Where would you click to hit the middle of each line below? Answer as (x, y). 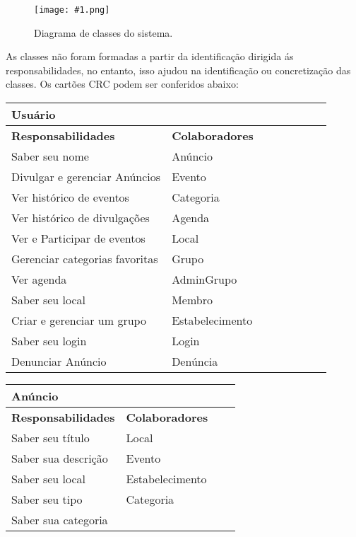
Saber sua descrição (60, 458)
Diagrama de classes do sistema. (103, 32)
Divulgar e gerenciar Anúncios (86, 177)
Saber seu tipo (47, 500)
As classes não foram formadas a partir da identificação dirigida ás (150, 56)
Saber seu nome (50, 156)
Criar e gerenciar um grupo (79, 321)
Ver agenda (39, 279)
